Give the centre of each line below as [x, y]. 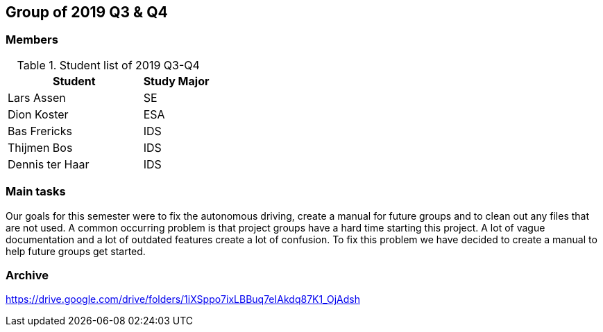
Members [32, 40]
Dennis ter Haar [49, 164]
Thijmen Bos [40, 147]
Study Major [176, 81]
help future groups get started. [76, 251]
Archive [27, 275]
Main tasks [36, 192]
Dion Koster [38, 114]
